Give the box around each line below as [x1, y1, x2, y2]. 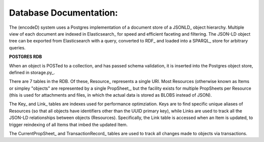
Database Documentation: [9, 7, 118, 18]
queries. [9, 44, 26, 51]
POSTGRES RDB [9, 54, 43, 60]
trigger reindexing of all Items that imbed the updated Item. [9, 122, 128, 127]
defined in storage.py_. [9, 69, 55, 75]
